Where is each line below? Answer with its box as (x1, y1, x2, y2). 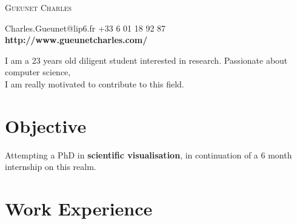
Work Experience (5, 196, 153, 221)
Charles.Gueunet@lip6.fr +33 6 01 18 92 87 (5, 21, 166, 34)
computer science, (5, 66, 71, 78)
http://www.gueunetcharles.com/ (5, 33, 148, 46)
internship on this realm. (5, 160, 96, 173)
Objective (5, 113, 87, 138)
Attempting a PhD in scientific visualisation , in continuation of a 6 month (5, 148, 292, 161)
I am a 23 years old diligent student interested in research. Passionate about (5, 53, 288, 66)
